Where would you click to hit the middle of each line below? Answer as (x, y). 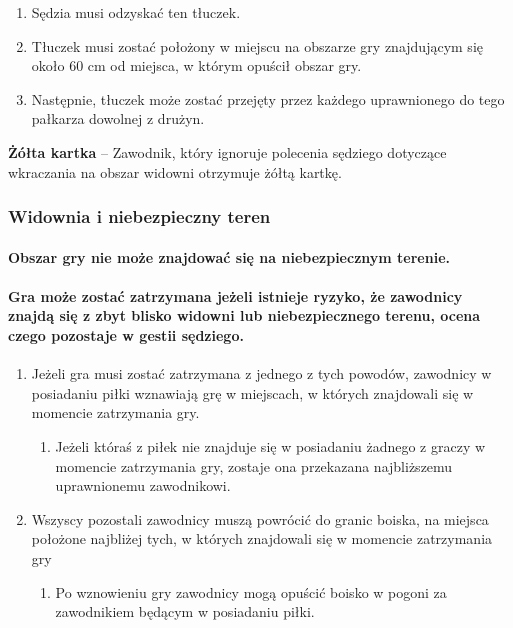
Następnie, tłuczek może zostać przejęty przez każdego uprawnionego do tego (268, 98)
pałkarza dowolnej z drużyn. (118, 118)
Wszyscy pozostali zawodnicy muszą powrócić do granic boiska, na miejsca (260, 518)
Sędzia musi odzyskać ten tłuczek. (136, 12)
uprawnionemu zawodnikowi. (143, 485)
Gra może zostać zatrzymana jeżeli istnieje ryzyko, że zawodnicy (235, 295)
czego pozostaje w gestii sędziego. (126, 334)
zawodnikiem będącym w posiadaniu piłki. (185, 611)
